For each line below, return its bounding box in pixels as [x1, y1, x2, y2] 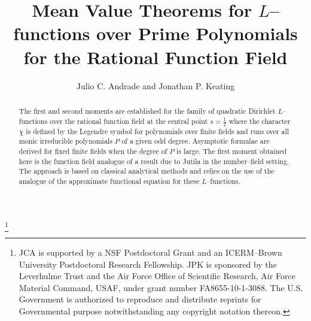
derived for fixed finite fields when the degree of [19, 146, 167, 156]
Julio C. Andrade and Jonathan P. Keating [76, 79, 235, 92]
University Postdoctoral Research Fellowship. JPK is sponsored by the [19, 258, 277, 270]
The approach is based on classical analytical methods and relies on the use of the [19, 166, 275, 176]
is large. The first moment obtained [176, 146, 287, 156]
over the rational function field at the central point [50, 116, 208, 126]
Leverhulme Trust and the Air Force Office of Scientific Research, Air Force [19, 269, 295, 282]
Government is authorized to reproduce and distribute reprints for [19, 293, 261, 305]
